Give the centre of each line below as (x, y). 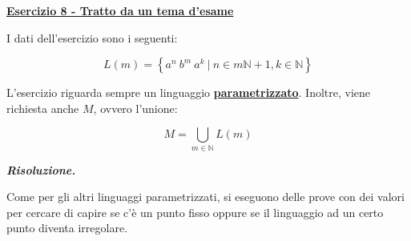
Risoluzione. (41, 169)
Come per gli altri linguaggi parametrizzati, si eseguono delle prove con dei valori (205, 197)
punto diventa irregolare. (67, 228)
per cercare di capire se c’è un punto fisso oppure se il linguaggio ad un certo (195, 212)
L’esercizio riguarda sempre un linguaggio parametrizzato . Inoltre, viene (189, 92)
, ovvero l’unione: (135, 108)
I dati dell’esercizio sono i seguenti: (92, 37)
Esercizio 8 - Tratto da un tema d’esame (120, 10)
